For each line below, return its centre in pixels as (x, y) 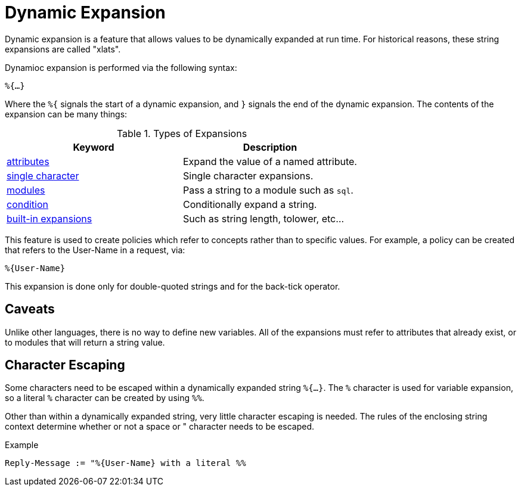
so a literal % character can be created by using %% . (105, 398)
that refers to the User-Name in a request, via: (95, 250)
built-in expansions (49, 218)
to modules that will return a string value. (85, 342)
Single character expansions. (248, 175)
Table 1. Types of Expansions (182, 133)
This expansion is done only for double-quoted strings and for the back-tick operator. (173, 286)
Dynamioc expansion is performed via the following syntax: (121, 67)
